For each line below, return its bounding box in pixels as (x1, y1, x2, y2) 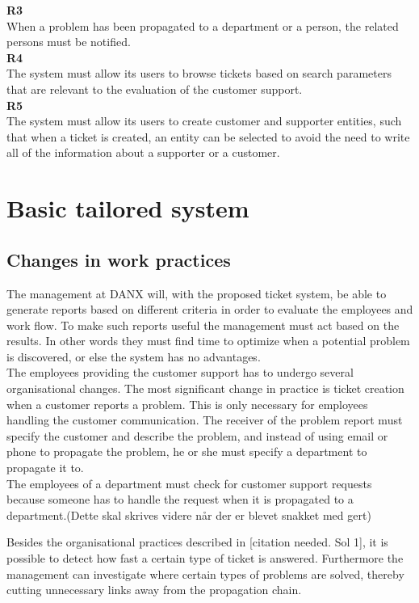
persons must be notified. (6, 33, 131, 50)
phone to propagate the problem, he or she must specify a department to (6, 443, 367, 460)
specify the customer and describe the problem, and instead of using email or (6, 427, 388, 444)
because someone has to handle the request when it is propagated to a (6, 491, 354, 508)
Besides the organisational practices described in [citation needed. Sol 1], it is (6, 533, 388, 550)
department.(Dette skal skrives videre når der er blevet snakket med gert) (6, 506, 371, 523)
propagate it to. (6, 459, 84, 476)
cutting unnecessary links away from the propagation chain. (6, 581, 302, 598)
